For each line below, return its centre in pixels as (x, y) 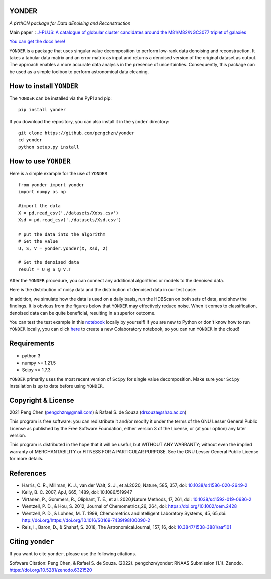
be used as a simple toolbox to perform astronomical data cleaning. (79, 72)
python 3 (31, 356)
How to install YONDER (44, 86)
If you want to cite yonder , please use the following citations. (73, 554)
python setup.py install (49, 147)
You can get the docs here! (37, 41)
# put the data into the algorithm (62, 234)
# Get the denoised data (49, 262)
